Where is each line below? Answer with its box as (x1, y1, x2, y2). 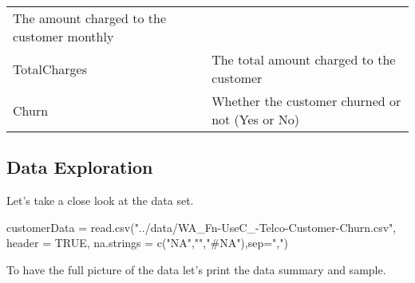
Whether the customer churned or (211, 92, 401, 110)
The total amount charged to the (211, 50, 396, 69)
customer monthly (13, 27, 114, 45)
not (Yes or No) (211, 110, 300, 128)
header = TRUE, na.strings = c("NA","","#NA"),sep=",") (6, 234, 288, 251)
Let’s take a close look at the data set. (6, 192, 194, 209)
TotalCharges (13, 59, 88, 78)
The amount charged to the (13, 9, 167, 27)
